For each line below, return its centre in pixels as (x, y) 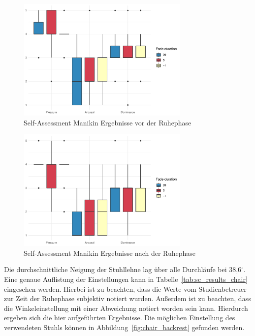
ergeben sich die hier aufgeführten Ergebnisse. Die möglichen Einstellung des (120, 318)
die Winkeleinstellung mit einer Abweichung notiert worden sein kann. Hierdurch (126, 308)
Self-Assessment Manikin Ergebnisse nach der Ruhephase (110, 253)
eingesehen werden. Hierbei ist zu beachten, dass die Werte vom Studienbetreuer (125, 289)
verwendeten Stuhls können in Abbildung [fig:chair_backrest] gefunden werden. (124, 327)
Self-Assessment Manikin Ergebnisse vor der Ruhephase (108, 122)
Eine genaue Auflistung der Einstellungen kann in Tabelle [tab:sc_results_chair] (126, 279)
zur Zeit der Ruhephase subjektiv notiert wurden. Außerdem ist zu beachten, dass (127, 298)
